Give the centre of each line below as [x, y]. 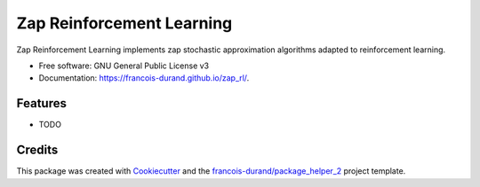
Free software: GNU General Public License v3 [124, 66]
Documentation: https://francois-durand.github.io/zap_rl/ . [144, 78]
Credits [37, 150]
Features [41, 103]
